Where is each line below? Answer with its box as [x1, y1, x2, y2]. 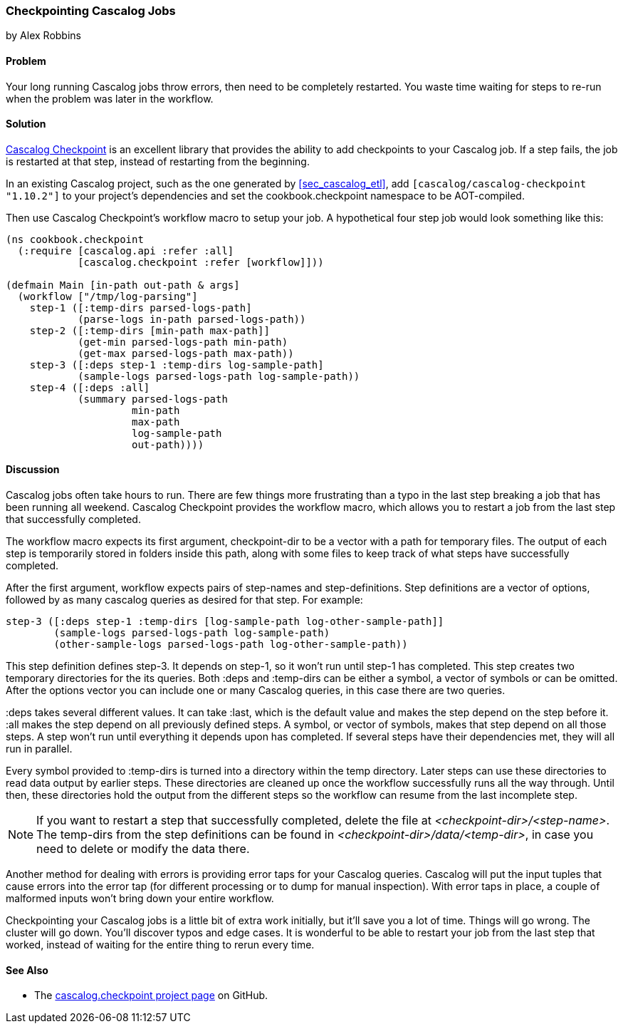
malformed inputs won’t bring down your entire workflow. [6, 892, 274, 905]
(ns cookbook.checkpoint [6, 233, 144, 245]
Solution [6, 118, 46, 130]
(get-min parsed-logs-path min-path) [78, 336, 288, 348]
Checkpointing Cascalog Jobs [6, 4, 176, 18]
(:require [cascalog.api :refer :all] [17, 244, 234, 257]
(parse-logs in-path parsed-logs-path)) [78, 313, 306, 325]
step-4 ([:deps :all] [29, 381, 150, 393]
